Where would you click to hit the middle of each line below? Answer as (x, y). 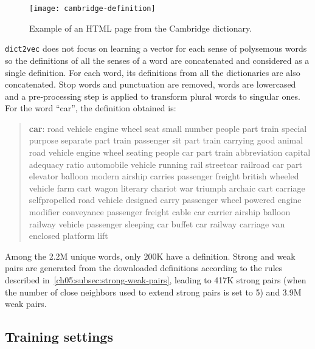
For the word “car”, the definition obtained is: (91, 108)
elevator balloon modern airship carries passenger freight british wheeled (164, 176)
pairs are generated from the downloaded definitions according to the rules (144, 268)
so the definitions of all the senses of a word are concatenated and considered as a (157, 60)
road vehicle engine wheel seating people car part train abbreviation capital (170, 152)
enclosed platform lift (68, 236)
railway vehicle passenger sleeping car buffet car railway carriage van (157, 223)
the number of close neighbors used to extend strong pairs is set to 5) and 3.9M (153, 292)
